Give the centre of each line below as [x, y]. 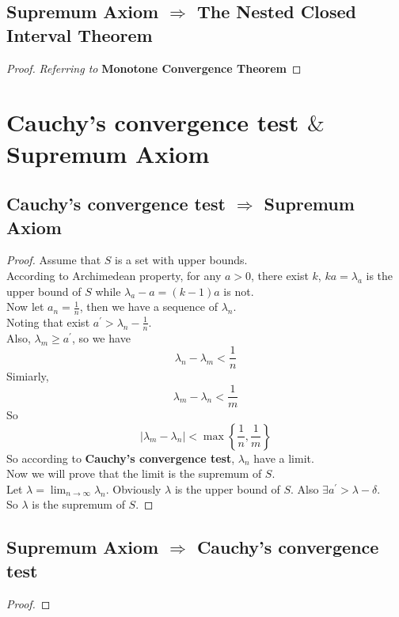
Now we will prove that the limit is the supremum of [134, 473]
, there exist [280, 275]
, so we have [101, 337]
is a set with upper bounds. [181, 260]
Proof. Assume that [54, 260]
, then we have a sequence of [148, 307]
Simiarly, [28, 376]
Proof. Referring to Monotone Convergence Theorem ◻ [154, 68]
